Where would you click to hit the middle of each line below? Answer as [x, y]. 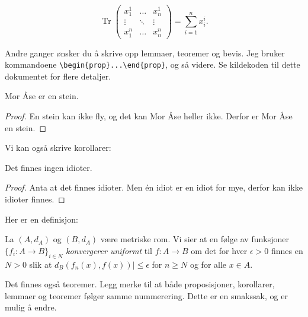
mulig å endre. [31, 307]
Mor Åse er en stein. [42, 96]
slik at [41, 264]
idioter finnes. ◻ [35, 199]
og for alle [208, 264]
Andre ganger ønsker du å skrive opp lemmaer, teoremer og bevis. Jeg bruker [145, 53]
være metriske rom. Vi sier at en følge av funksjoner [195, 239]
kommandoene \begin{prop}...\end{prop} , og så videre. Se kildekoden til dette [153, 64]
